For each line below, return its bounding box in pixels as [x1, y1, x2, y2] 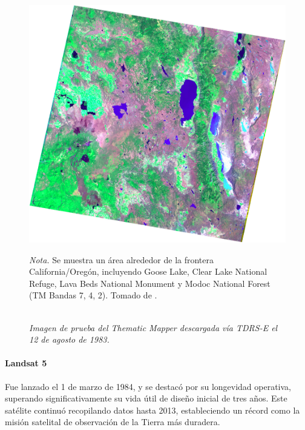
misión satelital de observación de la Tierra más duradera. [5, 415, 220, 428]
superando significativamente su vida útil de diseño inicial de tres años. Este [5, 392, 287, 405]
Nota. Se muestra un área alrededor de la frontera [29, 253, 214, 266]
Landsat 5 [5, 357, 47, 369]
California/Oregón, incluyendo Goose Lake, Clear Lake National [29, 265, 267, 278]
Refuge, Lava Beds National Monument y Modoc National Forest [29, 277, 271, 289]
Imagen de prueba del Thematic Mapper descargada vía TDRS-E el [29, 321, 278, 334]
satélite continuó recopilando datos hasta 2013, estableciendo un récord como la [5, 403, 300, 416]
